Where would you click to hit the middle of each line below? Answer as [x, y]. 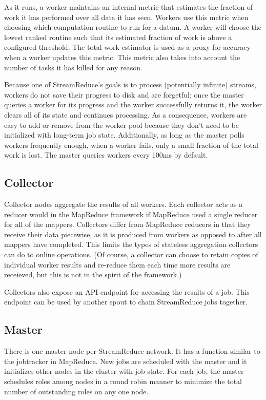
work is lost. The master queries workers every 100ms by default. [106, 155]
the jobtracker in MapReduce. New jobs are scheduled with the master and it [126, 361]
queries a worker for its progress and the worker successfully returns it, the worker [133, 104]
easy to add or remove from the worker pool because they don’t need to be [122, 125]
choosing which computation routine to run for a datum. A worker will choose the [133, 27]
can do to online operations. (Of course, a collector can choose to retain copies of [131, 254]
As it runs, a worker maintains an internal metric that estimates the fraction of [129, 7]
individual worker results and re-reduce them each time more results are [117, 264]
